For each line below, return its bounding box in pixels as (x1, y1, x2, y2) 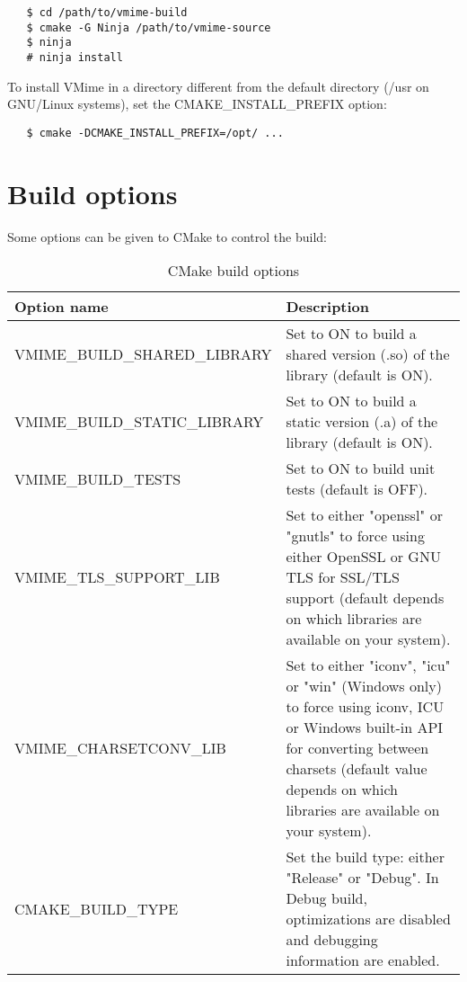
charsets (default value (286, 758, 427, 780)
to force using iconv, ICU (286, 696, 445, 718)
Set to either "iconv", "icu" (286, 655, 451, 676)
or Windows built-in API (286, 717, 444, 738)
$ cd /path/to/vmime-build (26, 6, 188, 19)
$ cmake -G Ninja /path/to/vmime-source (26, 21, 271, 34)
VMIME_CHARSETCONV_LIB (14, 737, 226, 759)
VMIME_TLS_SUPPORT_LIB (14, 567, 220, 588)
